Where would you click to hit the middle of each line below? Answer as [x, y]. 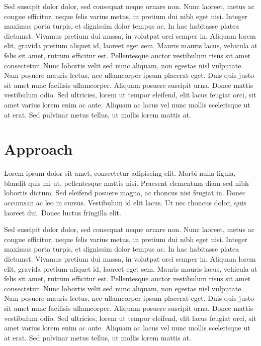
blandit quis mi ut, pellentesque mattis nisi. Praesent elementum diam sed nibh [126, 183]
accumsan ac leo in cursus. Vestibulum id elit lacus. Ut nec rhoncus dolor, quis [125, 203]
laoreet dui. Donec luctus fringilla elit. [63, 212]
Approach [38, 149]
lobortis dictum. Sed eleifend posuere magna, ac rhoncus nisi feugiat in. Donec [125, 193]
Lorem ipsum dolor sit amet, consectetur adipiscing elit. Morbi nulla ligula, [120, 173]
